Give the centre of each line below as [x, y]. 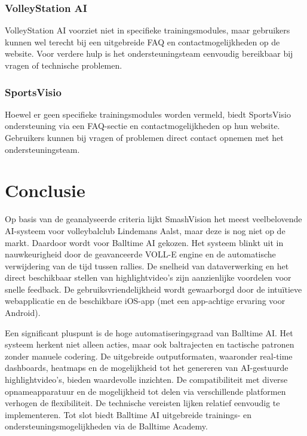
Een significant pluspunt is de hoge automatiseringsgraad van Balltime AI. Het [149, 332]
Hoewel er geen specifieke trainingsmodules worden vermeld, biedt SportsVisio [148, 114]
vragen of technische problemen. [64, 65]
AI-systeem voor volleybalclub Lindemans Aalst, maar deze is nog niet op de [145, 230]
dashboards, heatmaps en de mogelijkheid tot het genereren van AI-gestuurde [147, 368]
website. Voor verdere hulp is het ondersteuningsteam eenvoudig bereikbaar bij [149, 53]
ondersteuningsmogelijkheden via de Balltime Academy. [106, 426]
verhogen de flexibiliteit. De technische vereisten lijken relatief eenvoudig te [142, 403]
